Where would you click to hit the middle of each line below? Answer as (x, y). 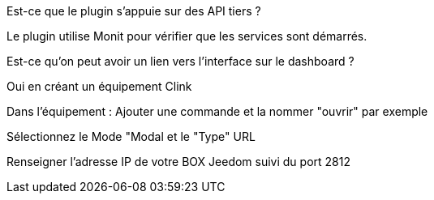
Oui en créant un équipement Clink (99, 86)
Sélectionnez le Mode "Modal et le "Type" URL (131, 136)
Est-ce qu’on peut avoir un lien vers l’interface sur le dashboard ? (180, 61)
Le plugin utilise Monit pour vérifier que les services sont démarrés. (187, 36)
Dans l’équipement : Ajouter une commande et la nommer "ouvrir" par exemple (217, 111)
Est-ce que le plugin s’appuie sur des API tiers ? (134, 11)
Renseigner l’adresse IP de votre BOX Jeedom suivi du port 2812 (178, 162)
